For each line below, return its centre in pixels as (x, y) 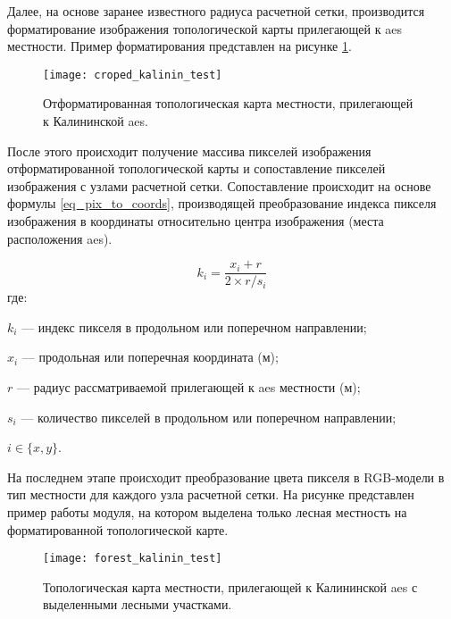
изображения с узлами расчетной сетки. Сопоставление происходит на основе (219, 185)
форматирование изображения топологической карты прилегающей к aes (205, 28)
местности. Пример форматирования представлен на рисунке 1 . (180, 46)
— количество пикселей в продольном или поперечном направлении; (209, 417)
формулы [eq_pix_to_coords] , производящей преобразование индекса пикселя (222, 203)
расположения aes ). (60, 238)
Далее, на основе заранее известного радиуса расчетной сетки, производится (216, 11)
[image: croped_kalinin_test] (133, 75)
